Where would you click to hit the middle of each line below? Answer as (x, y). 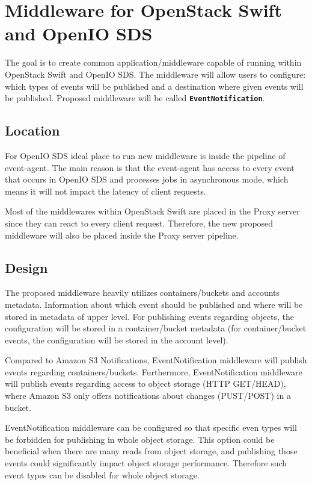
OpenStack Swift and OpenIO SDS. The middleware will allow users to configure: (155, 74)
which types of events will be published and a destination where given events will (154, 86)
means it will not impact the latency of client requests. (106, 191)
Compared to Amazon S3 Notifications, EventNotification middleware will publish (156, 360)
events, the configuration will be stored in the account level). (117, 339)
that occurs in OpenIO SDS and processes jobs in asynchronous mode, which (147, 179)
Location (32, 130)
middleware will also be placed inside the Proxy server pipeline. (122, 235)
